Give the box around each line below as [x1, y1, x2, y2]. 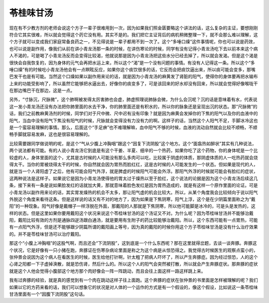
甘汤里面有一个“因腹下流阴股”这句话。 [9, 291, 88, 297]
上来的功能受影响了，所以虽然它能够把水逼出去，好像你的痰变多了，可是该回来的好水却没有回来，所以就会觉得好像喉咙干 [9, 80, 258, 87]
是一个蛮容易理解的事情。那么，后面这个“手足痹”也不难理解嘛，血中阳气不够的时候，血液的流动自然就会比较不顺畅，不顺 [9, 124, 258, 130]
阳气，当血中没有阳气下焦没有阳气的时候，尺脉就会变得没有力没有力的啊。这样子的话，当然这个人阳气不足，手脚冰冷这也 [9, 117, 258, 123]
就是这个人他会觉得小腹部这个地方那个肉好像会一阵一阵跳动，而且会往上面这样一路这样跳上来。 [9, 268, 206, 274]
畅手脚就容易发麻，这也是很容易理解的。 [9, 131, 92, 137]
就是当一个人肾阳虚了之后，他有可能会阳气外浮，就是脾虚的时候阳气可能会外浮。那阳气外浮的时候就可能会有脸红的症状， [9, 168, 258, 174]
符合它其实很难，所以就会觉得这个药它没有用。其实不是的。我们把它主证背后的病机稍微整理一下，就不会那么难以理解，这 [9, 31, 258, 37]
